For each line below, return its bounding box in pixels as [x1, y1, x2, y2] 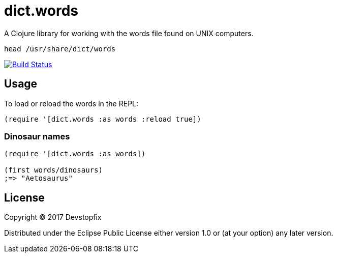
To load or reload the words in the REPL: [4, 99, 139, 108]
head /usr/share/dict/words [4, 44, 116, 53]
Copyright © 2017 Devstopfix [4, 213, 102, 222]
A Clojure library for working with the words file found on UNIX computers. [4, 28, 254, 38]
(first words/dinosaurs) [4, 166, 103, 175]
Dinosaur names [4, 131, 70, 141]
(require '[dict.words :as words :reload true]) [4, 115, 201, 123]
